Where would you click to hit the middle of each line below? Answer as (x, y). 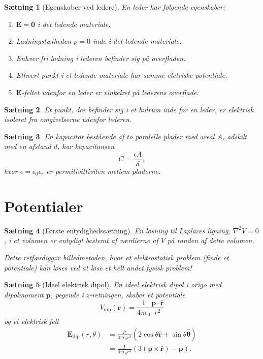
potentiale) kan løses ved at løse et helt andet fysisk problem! (98, 267)
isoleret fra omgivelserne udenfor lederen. (68, 119)
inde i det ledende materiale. (137, 41)
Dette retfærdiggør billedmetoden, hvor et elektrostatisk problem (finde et (117, 257)
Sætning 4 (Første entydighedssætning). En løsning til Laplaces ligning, (117, 230)
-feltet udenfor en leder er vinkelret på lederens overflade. (110, 92)
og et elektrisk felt (31, 321)
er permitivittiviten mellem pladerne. (104, 171)
